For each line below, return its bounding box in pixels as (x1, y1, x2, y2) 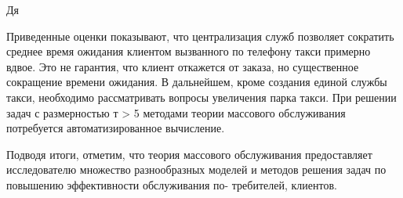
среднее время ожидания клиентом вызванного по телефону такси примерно (6, 43, 371, 59)
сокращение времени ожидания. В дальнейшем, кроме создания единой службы (6, 74, 387, 90)
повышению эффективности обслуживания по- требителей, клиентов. (6, 176, 337, 193)
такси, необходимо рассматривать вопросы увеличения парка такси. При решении (6, 88, 397, 105)
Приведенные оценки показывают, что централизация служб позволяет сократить (6, 27, 394, 44)
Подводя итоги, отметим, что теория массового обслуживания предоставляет (6, 146, 372, 162)
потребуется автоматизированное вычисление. (6, 120, 225, 136)
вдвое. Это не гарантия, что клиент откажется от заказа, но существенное (6, 58, 359, 74)
